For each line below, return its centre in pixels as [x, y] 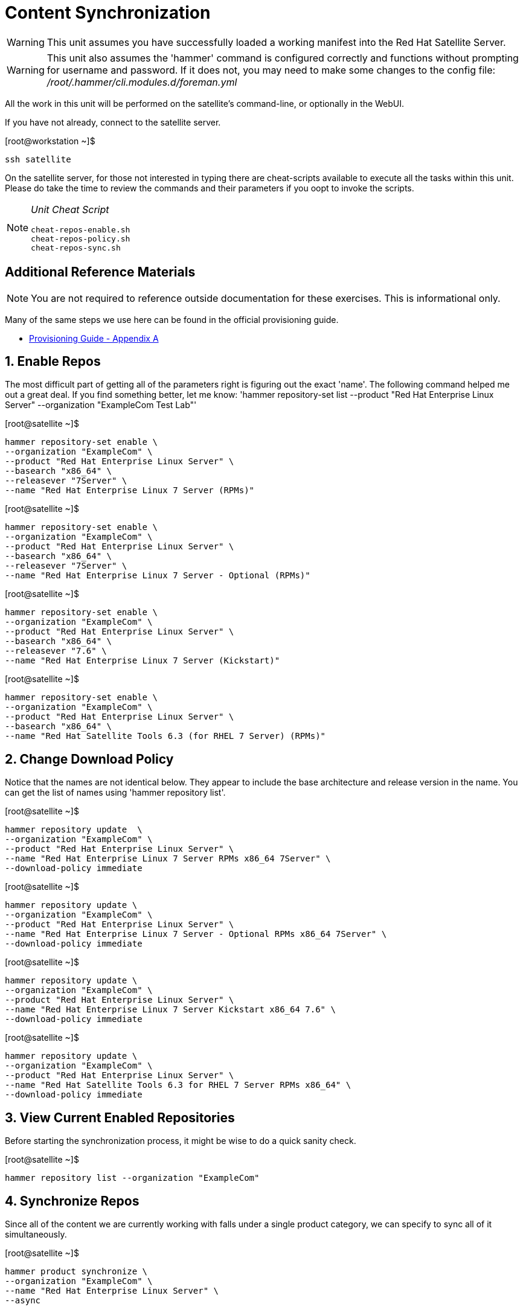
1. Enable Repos [53, 362]
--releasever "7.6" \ [56, 651]
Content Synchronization [108, 13]
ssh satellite [38, 159]
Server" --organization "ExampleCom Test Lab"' [101, 405]
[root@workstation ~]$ [50, 141]
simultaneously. [36, 1234]
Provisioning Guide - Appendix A [94, 338]
